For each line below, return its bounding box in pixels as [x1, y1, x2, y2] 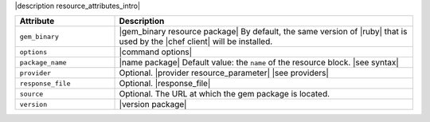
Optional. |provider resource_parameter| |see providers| [119, 68, 330, 79]
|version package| [119, 99, 187, 110]
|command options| [119, 46, 193, 57]
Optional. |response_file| [119, 78, 211, 89]
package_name [19, 58, 67, 67]
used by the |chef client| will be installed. [119, 36, 273, 47]
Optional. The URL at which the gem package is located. [119, 89, 330, 100]
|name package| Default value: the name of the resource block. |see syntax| [119, 57, 400, 68]
